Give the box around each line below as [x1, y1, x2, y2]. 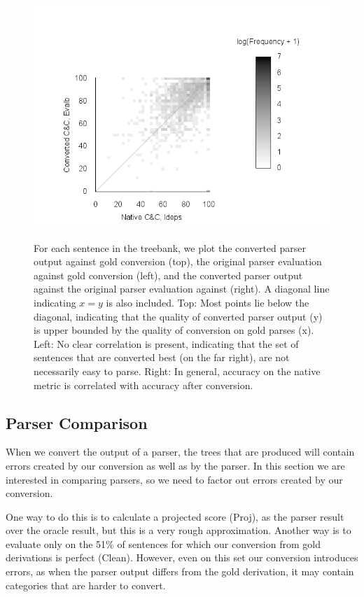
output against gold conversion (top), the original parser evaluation [34, 254, 322, 269]
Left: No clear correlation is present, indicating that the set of [34, 336, 299, 351]
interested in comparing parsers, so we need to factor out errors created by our [6, 472, 343, 486]
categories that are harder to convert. [6, 577, 166, 592]
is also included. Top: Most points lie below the [106, 295, 309, 309]
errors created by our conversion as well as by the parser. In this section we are [6, 458, 345, 472]
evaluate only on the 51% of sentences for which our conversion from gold [6, 536, 321, 551]
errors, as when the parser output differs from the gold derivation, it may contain [6, 564, 354, 579]
